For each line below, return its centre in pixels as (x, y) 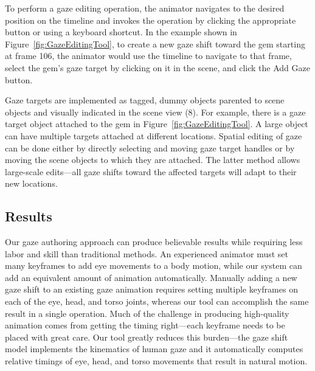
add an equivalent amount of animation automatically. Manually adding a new (151, 277)
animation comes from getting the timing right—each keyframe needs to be (145, 325)
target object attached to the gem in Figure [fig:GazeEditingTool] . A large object (157, 124)
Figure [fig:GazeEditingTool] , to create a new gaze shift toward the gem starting (155, 43)
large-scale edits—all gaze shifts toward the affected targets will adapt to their (151, 171)
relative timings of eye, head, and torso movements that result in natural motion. (156, 361)
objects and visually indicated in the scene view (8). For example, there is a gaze (155, 112)
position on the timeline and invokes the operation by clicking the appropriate (151, 20)
